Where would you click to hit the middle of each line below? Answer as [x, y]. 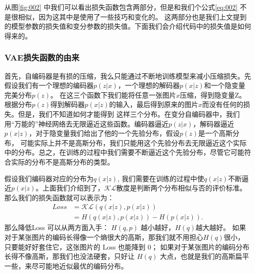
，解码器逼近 [214, 123]
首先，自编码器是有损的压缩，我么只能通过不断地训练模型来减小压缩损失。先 [128, 75]
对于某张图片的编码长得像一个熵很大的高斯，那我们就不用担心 [104, 237]
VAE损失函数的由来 [42, 57]
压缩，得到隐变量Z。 [213, 95]
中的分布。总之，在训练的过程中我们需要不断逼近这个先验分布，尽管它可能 [124, 152]
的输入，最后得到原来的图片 [153, 104]
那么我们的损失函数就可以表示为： [59, 197]
